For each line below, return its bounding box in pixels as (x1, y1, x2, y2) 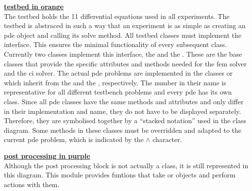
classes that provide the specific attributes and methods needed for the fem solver (4, 58, 247, 68)
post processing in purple (4, 150, 90, 160)
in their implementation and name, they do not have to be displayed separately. (4, 106, 241, 116)
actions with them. (4, 179, 60, 189)
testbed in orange (4, 1, 64, 11)
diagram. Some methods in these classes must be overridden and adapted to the (4, 125, 241, 135)
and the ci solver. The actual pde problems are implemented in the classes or (4, 68, 233, 78)
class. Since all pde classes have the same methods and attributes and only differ (4, 96, 244, 106)
